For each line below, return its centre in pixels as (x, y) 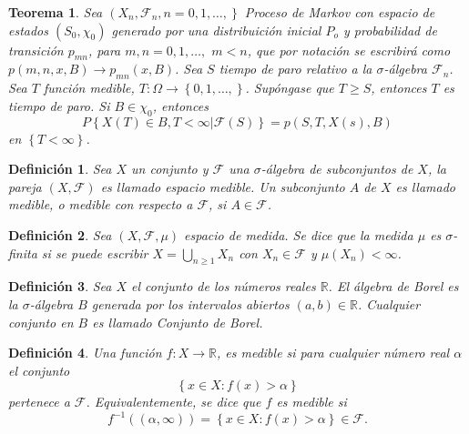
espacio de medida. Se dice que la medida (299, 234)
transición (36, 50)
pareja (25, 186)
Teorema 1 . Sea (56, 12)
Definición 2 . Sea (60, 234)
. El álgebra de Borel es (393, 286)
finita (23, 252)
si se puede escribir (95, 252)
